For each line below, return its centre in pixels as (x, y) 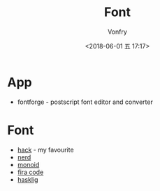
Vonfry (117, 32)
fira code (30, 172)
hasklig (28, 179)
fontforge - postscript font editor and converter (85, 102)
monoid (28, 164)
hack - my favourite (46, 150)
